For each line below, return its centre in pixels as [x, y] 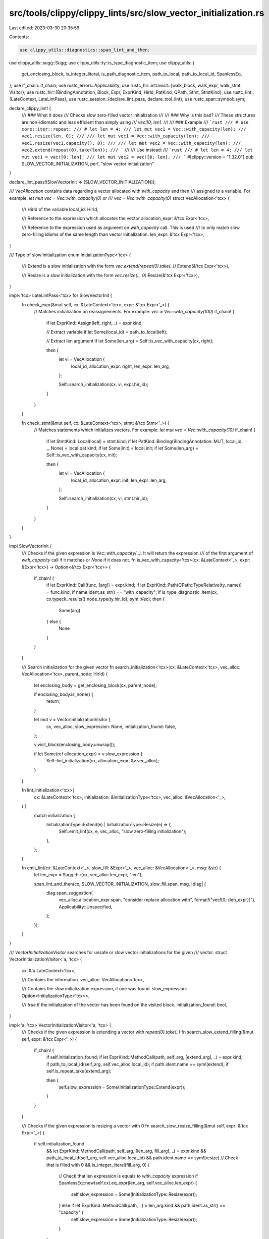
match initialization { [54, 815]
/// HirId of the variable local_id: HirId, [60, 209]
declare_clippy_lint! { [30, 108]
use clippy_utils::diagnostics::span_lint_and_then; [85, 50]
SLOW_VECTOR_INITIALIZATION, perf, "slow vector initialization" [88, 164]
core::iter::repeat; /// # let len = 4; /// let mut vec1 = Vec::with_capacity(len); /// [134, 129]
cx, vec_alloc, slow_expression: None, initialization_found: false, [111, 727]
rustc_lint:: [243, 92]
